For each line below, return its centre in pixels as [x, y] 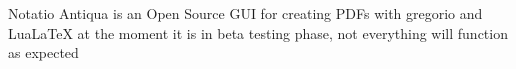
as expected [43, 52]
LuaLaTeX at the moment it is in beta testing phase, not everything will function [258, 32]
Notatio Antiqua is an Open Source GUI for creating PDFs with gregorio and [245, 13]
